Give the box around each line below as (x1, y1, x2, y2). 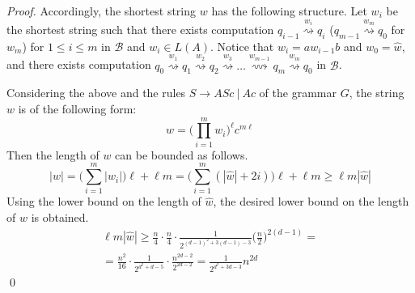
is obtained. (31, 209, 89, 226)
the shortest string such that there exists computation (6, 21, 274, 38)
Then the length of (6, 146, 100, 163)
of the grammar (259, 84, 337, 101)
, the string (349, 84, 404, 101)
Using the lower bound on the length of (6, 193, 201, 210)
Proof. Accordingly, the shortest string (6, 2, 197, 19)
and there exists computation (6, 56, 151, 73)
